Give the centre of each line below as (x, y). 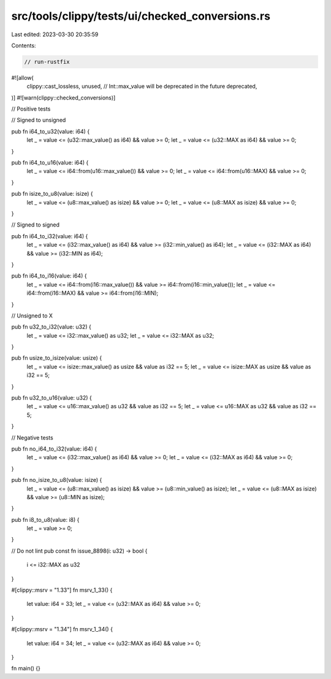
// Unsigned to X (32, 316)
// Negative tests (32, 437)
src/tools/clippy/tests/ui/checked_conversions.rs (141, 16)
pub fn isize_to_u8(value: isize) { (52, 194)
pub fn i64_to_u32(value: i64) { (51, 131)
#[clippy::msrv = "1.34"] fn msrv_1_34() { (62, 629)
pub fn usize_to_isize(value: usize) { (57, 358)
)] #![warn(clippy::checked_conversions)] (63, 98)
